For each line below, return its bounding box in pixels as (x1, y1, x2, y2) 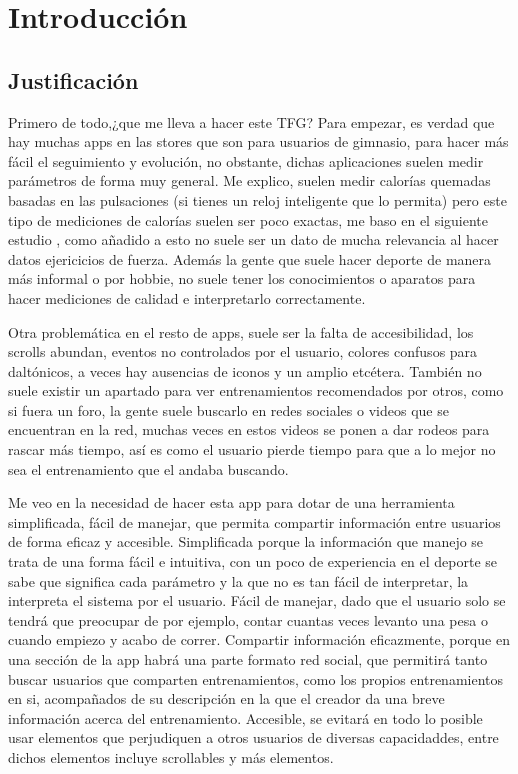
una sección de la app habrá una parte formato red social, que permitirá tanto (8, 649, 488, 670)
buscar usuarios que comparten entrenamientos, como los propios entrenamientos (8, 668, 504, 689)
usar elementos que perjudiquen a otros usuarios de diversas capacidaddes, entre (8, 727, 499, 748)
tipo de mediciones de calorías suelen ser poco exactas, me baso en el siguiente (8, 209, 489, 230)
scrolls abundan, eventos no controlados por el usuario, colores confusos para (8, 341, 478, 362)
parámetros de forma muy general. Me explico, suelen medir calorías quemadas (8, 170, 491, 191)
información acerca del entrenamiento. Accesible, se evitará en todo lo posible (8, 707, 483, 728)
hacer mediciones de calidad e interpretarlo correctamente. (8, 287, 366, 308)
